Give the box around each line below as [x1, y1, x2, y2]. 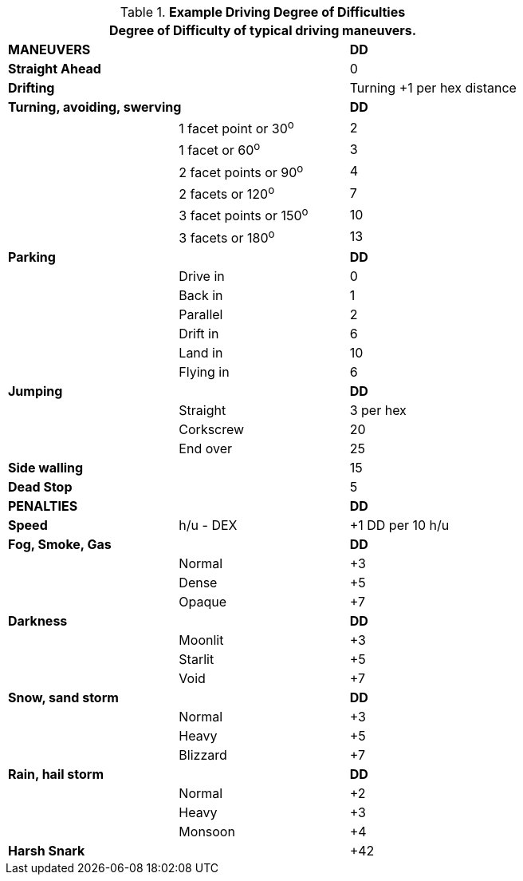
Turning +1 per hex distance [349, 80, 517, 96]
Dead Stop [8, 478, 73, 495]
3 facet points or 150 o [179, 205, 309, 224]
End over [179, 440, 233, 456]
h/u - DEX [179, 516, 238, 533]
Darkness [8, 612, 68, 629]
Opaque [179, 593, 227, 610]
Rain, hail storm [8, 765, 104, 782]
